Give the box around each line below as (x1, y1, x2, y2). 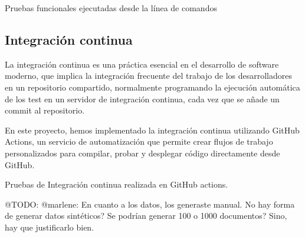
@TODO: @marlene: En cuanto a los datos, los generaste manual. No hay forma (5, 198, 295, 210)
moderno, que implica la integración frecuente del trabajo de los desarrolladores (5, 69, 293, 82)
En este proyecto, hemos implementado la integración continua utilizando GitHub (5, 123, 300, 136)
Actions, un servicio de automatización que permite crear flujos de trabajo (5, 135, 273, 148)
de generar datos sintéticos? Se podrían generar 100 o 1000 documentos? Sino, (5, 209, 287, 222)
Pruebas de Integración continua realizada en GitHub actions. (5, 178, 228, 191)
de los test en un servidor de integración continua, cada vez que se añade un (5, 92, 280, 105)
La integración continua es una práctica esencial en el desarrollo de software (5, 58, 279, 70)
